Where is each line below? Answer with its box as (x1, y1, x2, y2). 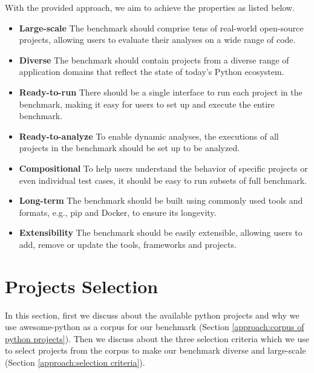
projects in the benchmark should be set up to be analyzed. (19, 141, 240, 154)
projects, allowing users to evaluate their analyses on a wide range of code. (19, 33, 296, 46)
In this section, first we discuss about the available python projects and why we (5, 308, 299, 321)
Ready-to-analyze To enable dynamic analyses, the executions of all (19, 129, 279, 142)
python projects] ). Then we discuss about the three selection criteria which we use (5, 332, 310, 345)
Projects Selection (5, 273, 159, 298)
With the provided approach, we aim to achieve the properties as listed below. (5, 1, 295, 13)
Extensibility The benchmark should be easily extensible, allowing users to (19, 226, 303, 239)
